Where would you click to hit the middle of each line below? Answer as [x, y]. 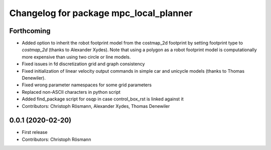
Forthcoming [30, 31]
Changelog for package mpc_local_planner [101, 13]
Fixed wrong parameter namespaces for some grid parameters [87, 85]
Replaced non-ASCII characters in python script [71, 92]
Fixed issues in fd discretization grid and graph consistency [83, 64]
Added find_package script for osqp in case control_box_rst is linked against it [103, 99]
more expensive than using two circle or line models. [76, 57]
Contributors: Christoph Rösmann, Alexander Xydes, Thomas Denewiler [96, 106]
